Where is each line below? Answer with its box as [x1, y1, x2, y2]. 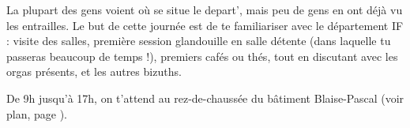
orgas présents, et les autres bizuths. [6, 63, 182, 80]
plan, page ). [6, 105, 68, 122]
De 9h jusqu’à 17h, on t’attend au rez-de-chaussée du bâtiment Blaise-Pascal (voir [6, 89, 404, 106]
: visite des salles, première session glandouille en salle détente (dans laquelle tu [6, 32, 391, 49]
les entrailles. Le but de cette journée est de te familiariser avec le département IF [6, 17, 404, 33]
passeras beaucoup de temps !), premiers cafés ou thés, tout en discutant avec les [6, 47, 398, 64]
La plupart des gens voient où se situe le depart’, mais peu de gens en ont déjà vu [6, 2, 403, 17]
